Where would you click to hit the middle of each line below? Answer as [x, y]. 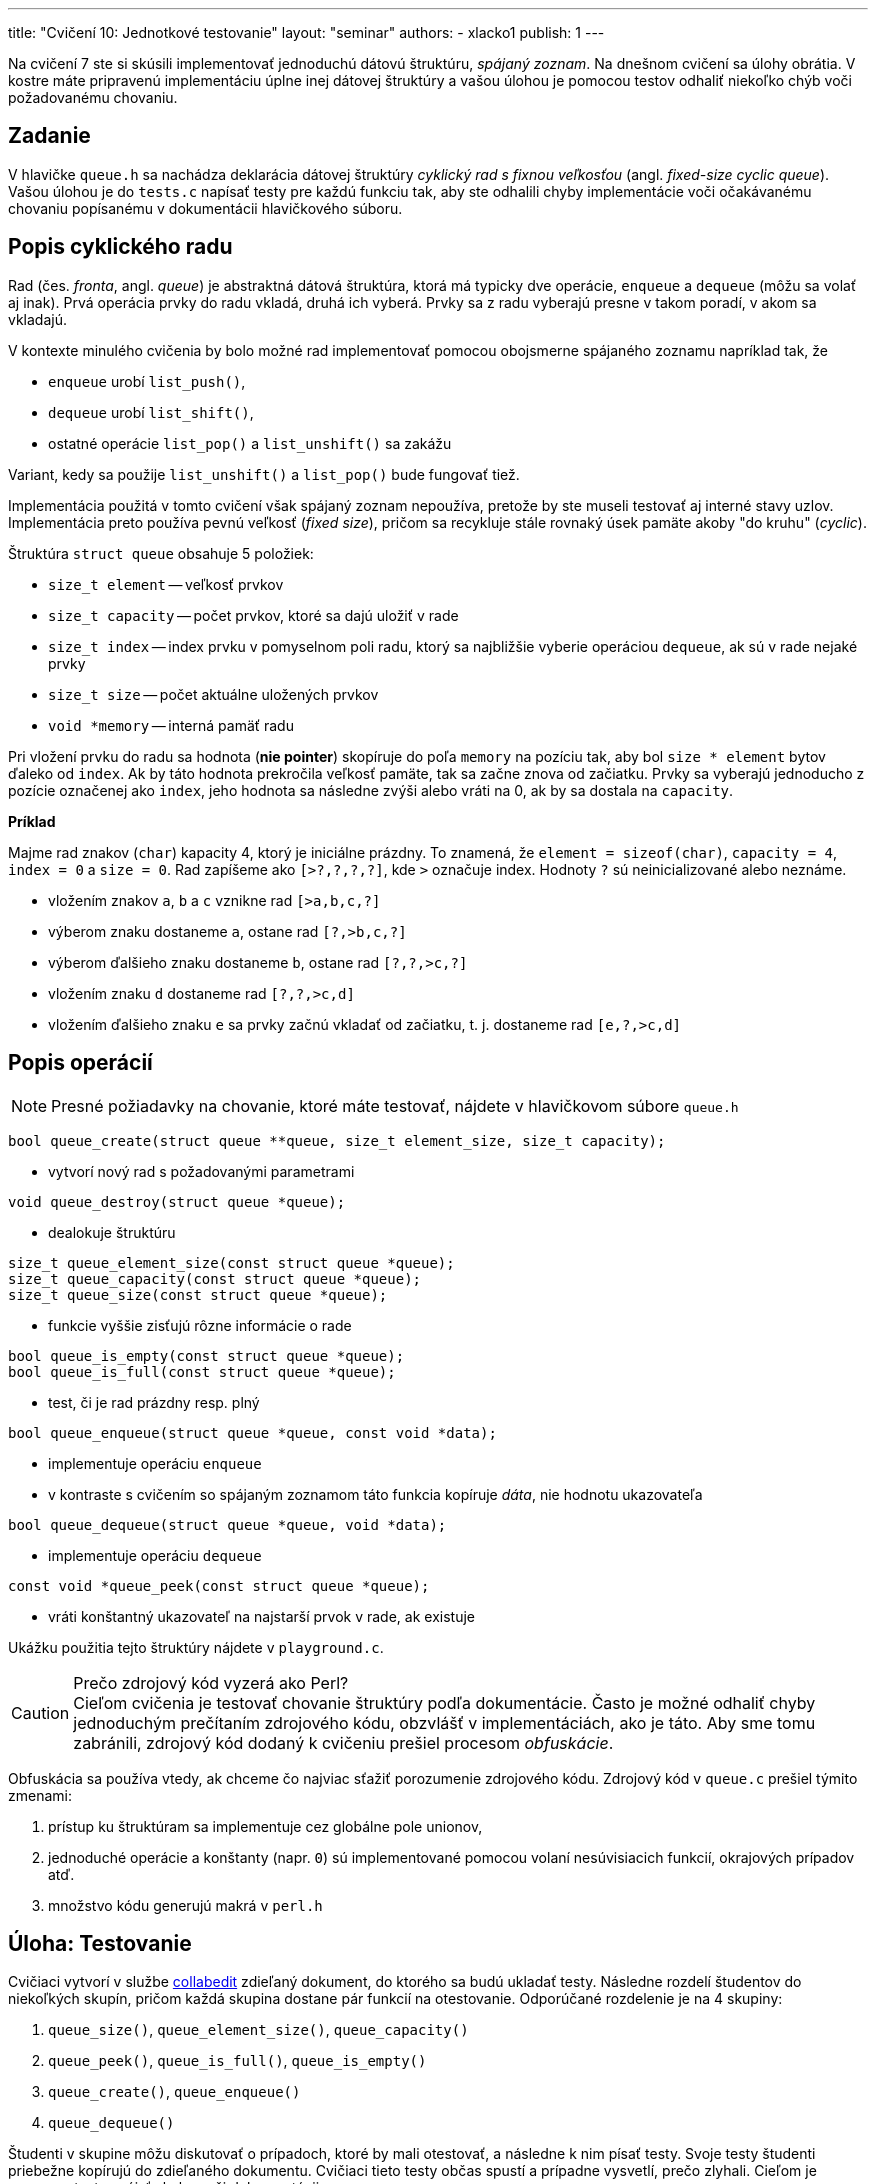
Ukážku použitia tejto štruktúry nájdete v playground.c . [196, 1647]
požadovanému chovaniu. [93, 97]
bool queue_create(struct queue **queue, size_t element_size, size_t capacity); [337, 1140]
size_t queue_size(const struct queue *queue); [198, 1294]
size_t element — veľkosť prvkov [166, 584]
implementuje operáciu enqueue [155, 1463]
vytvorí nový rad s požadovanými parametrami [201, 1171]
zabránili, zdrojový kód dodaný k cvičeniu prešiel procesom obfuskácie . [343, 1742]
